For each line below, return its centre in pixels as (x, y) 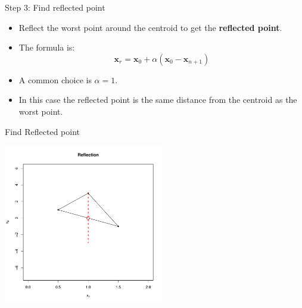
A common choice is (55, 79)
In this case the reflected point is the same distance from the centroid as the (158, 100)
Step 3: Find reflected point (55, 7)
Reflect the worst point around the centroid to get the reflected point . (150, 27)
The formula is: (47, 47)
